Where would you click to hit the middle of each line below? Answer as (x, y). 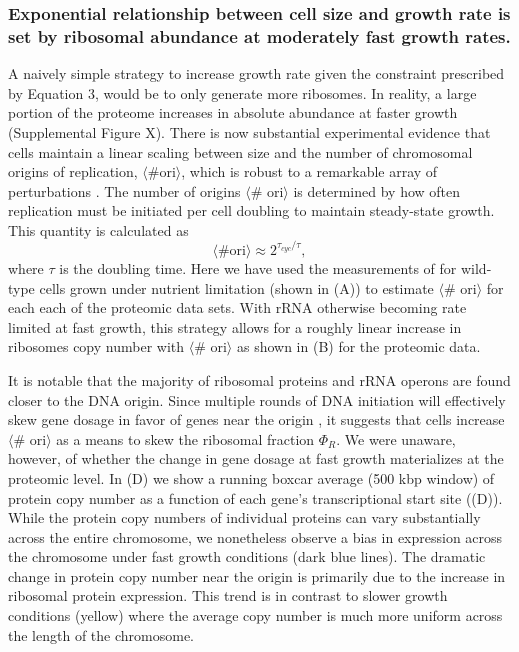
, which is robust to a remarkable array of (309, 171)
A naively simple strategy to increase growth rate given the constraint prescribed (256, 73)
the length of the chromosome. (101, 634)
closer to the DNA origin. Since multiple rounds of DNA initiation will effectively (257, 399)
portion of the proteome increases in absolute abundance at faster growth (233, 112)
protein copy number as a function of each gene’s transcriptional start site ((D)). (255, 497)
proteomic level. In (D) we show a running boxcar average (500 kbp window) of (251, 477)
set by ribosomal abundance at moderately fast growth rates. (259, 35)
